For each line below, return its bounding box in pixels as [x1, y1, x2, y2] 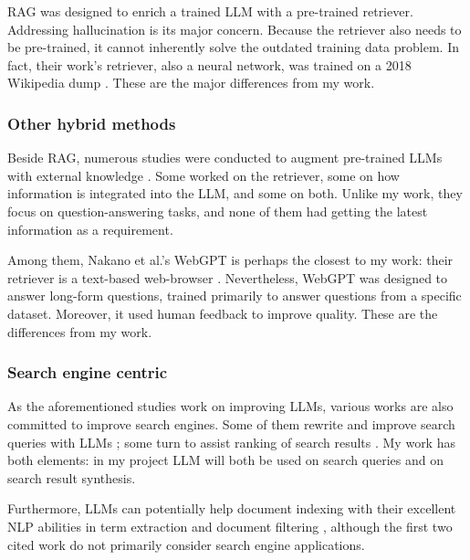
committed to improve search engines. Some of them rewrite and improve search [7, 414, 455, 433]
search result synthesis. [7, 468, 136, 487]
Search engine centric [7, 361, 168, 384]
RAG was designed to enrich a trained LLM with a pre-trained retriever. [7, 2, 413, 20]
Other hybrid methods [7, 111, 176, 134]
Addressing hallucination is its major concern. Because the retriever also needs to [7, 19, 462, 38]
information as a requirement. [7, 219, 173, 238]
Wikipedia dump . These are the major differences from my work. [7, 73, 375, 92]
